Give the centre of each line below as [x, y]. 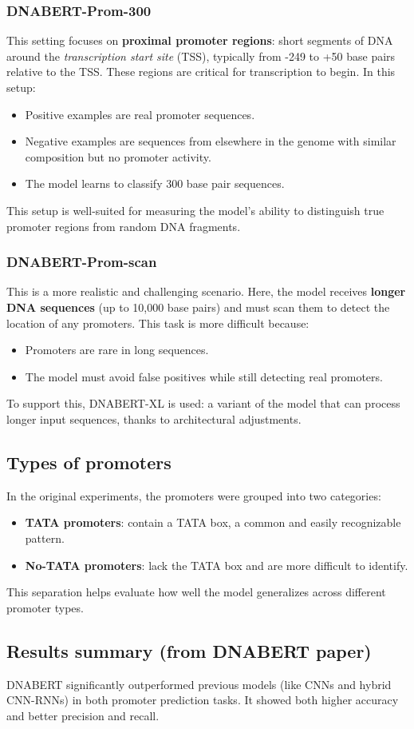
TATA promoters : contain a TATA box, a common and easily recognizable [213, 522]
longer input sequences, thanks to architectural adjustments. [154, 418]
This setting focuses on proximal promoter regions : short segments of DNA [200, 40]
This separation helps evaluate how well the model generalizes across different [196, 592]
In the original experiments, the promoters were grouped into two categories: [194, 495]
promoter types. [45, 607]
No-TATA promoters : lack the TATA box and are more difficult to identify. [217, 565]
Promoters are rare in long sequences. [117, 350]
